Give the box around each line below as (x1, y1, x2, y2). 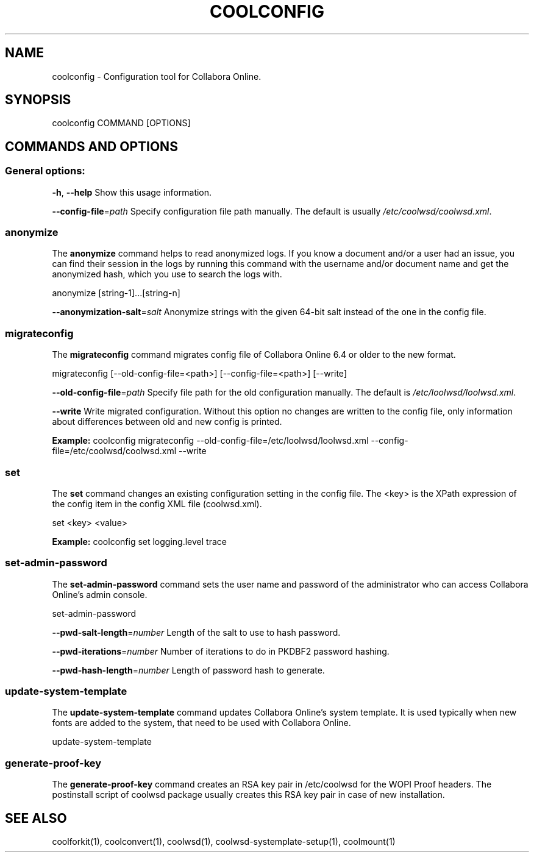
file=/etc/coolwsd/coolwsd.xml (52, 446, 177, 457)
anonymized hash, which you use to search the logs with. (52, 269, 282, 280)
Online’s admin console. (52, 589, 148, 600)
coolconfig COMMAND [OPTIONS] (52, 118, 191, 129)
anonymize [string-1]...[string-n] (52, 288, 180, 299)
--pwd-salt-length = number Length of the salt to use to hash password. (52, 627, 341, 638)
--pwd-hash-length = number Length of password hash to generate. (52, 664, 325, 675)
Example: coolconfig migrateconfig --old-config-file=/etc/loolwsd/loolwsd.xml (52, 435, 369, 446)
